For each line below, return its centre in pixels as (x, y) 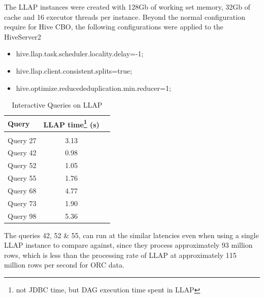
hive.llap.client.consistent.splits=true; (74, 70)
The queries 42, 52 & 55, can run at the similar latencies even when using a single (131, 235)
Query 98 (22, 216)
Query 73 (22, 203)
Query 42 (22, 153)
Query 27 (22, 140)
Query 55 (22, 178)
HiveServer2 (23, 36)
